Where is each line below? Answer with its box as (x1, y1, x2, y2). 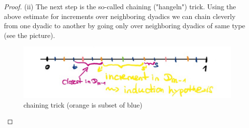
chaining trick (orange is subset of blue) (23, 99, 142, 110)
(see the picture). (4, 30, 55, 40)
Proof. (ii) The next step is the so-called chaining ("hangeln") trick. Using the (4, 1, 236, 11)
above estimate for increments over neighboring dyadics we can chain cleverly (4, 11, 236, 21)
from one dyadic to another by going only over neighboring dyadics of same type (4, 20, 246, 31)
